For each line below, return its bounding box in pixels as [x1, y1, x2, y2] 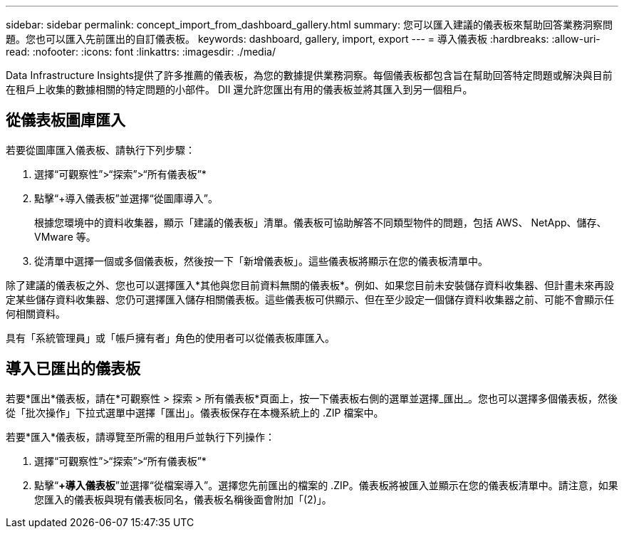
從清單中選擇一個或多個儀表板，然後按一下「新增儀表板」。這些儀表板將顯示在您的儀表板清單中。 [34, 254, 488, 267]
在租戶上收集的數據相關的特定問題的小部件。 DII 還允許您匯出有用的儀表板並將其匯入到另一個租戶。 [6, 83, 473, 95]
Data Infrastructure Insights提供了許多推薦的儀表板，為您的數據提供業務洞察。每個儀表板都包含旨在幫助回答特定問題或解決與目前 [6, 69, 613, 81]
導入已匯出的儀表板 [6, 360, 140, 378]
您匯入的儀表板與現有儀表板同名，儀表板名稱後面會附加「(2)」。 [34, 493, 332, 506]
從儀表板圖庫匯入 [6, 111, 125, 130]
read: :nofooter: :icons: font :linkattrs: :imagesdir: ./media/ [6, 46, 276, 58]
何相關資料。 [6, 307, 66, 320]
